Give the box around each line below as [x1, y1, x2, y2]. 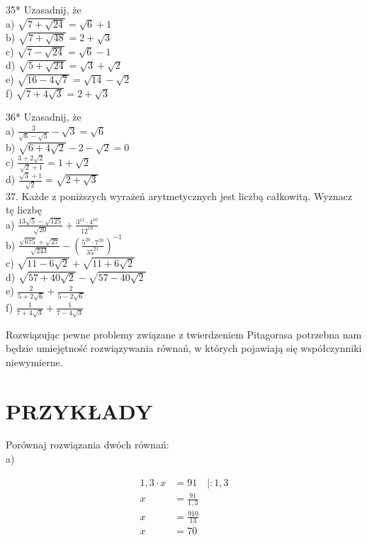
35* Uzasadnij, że [6, 2, 81, 16]
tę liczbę [6, 202, 42, 217]
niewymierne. [6, 354, 63, 369]
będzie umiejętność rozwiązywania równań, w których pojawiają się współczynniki [6, 341, 362, 356]
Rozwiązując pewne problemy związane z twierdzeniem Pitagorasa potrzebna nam [6, 326, 362, 341]
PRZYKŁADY [6, 396, 153, 425]
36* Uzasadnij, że [6, 109, 81, 124]
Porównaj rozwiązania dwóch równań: [6, 437, 169, 452]
